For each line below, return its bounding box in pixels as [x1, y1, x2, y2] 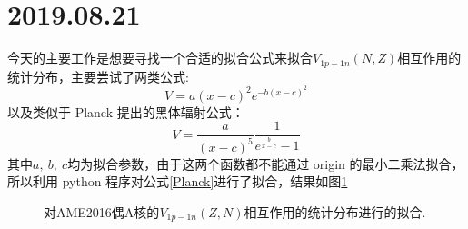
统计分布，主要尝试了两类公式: [7, 66, 189, 85]
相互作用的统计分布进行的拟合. [244, 202, 426, 221]
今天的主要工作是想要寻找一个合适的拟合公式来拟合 [7, 48, 313, 67]
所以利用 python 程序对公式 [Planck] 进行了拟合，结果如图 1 [7, 172, 348, 191]
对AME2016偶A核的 [44, 202, 160, 221]
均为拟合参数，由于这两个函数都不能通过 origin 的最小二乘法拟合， [67, 154, 464, 173]
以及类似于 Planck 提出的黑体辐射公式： [7, 102, 244, 121]
